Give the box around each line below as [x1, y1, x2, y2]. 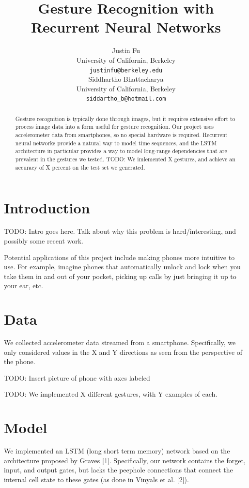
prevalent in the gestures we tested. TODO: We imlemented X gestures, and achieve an [15, 155, 235, 163]
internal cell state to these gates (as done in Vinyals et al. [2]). [4, 474, 189, 484]
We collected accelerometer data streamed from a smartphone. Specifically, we [4, 337, 236, 348]
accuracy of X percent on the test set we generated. [15, 163, 145, 171]
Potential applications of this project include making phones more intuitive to [4, 252, 235, 262]
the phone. [4, 356, 35, 366]
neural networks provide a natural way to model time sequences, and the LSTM [15, 139, 217, 147]
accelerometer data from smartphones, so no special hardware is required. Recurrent [15, 131, 228, 139]
